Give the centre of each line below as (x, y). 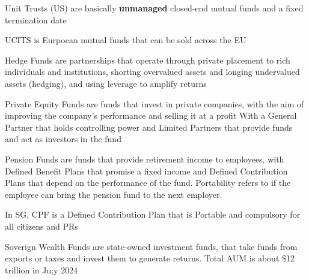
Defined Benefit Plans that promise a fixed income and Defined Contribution (146, 171)
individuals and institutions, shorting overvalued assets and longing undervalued (152, 72)
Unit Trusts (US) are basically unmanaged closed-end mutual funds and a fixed (154, 8)
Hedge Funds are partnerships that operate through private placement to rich (148, 60)
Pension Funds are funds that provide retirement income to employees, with (145, 159)
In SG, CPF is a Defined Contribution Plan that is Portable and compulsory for (153, 214)
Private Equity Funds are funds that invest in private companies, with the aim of (154, 103)
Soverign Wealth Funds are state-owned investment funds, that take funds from (151, 246)
